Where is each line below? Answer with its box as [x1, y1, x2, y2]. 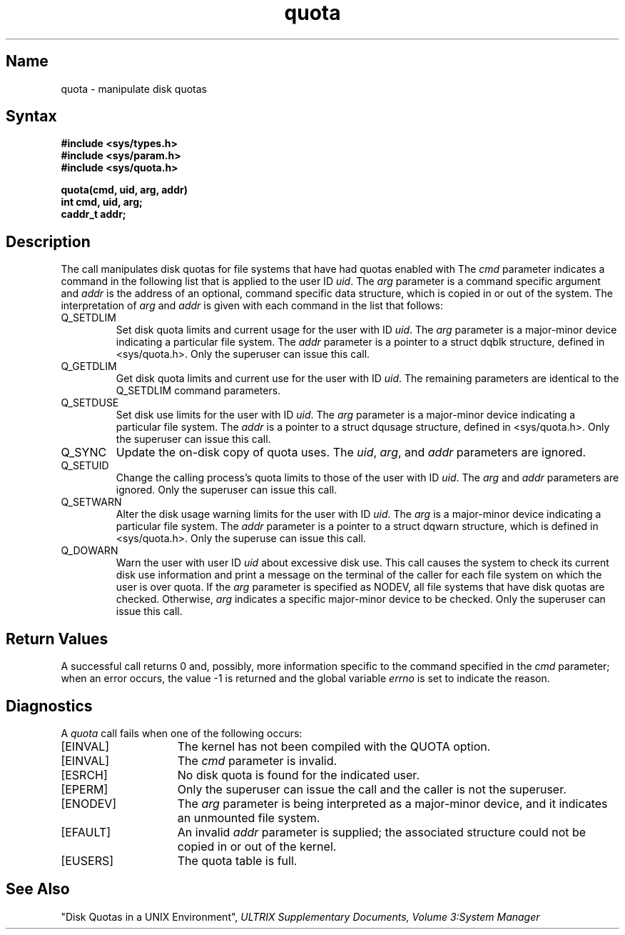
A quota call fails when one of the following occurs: [61, 726, 303, 739]
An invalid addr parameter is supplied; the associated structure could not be [177, 824, 586, 839]
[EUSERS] [61, 853, 114, 868]
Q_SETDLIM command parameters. [116, 384, 281, 397]
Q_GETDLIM [61, 360, 117, 373]
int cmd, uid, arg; [61, 196, 143, 209]
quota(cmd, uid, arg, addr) [61, 184, 188, 196]
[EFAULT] [61, 824, 111, 839]
